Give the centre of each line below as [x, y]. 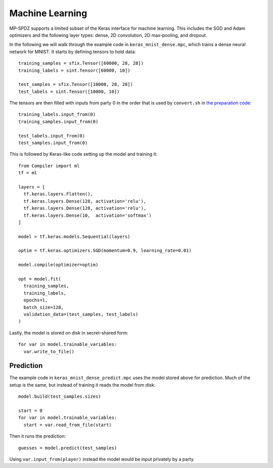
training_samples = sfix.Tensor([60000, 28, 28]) [81, 63]
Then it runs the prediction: [38, 436]
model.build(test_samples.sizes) [60, 396]
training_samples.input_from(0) [58, 122]
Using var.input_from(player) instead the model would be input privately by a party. [102, 459]
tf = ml [28, 173]
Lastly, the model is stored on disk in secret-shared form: [69, 333]
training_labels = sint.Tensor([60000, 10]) [75, 70]
